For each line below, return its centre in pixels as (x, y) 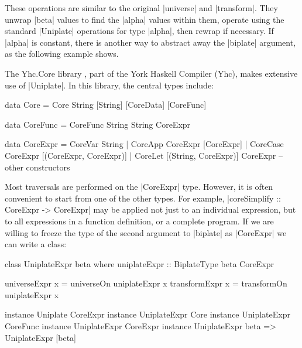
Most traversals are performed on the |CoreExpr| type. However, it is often (139, 187)
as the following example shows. (62, 54)
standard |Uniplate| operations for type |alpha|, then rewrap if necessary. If (139, 31)
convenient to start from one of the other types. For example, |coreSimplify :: (143, 198)
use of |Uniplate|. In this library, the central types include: (109, 85)
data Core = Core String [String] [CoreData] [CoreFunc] (106, 105)
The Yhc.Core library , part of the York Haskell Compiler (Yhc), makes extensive (151, 73)
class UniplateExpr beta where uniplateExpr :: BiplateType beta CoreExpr (140, 263)
